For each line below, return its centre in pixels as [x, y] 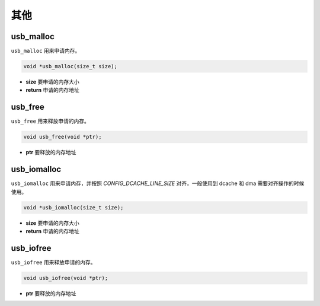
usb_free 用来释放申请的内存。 [50, 121]
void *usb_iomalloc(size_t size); [73, 207]
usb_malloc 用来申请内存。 [46, 51]
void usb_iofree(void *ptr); [66, 278]
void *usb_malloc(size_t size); [71, 66]
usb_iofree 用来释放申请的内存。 [53, 262]
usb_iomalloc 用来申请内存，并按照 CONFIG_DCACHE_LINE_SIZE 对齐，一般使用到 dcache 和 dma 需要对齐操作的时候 [158, 183]
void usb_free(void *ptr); [63, 137]
